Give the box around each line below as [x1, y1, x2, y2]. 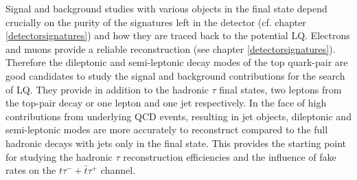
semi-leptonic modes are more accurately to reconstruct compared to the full [5, 122, 328, 137]
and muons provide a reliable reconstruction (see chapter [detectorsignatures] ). [5, 41, 336, 56]
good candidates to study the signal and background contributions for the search [5, 68, 345, 82]
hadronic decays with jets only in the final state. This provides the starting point [5, 135, 347, 150]
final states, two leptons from [219, 82, 342, 96]
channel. [100, 163, 136, 177]
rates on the [5, 163, 56, 177]
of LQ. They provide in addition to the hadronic [5, 82, 209, 96]
